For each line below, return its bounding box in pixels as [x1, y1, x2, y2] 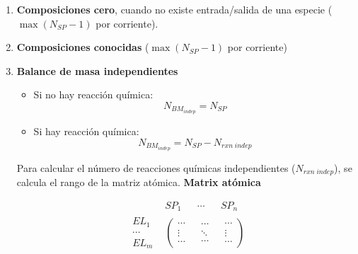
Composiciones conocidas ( [16, 40, 149, 54]
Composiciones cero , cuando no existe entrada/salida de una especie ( [16, 2, 333, 16]
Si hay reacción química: [33, 124, 139, 139]
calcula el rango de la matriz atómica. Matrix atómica [16, 175, 261, 190]
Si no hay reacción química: [33, 87, 154, 102]
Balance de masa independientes [16, 63, 178, 78]
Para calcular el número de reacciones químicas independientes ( [16, 160, 296, 175]
